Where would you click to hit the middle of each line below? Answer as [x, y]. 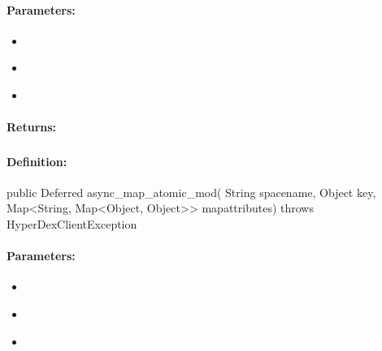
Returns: [32, 127]
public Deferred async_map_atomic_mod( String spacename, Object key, [191, 192]
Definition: [37, 161]
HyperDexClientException [72, 224]
